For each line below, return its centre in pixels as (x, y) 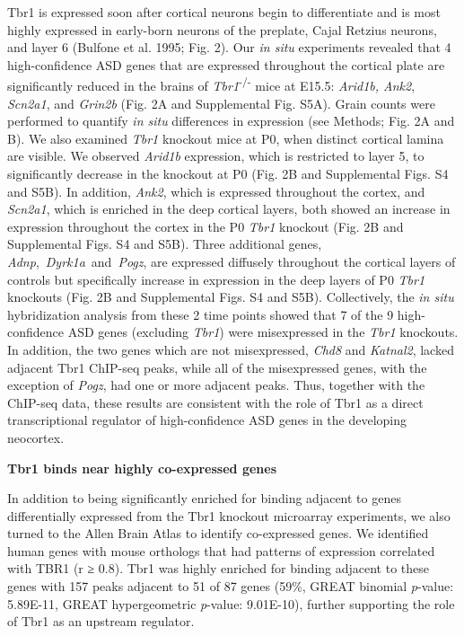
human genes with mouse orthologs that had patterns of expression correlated (221, 550)
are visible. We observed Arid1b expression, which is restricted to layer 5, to (216, 156)
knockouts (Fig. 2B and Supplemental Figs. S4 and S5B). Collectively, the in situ (231, 297)
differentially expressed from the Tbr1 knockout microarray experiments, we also (229, 515)
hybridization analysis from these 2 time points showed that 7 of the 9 (201, 314)
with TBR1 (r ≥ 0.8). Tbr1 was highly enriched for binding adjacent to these (219, 568)
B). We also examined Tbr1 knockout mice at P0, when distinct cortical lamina (226, 138)
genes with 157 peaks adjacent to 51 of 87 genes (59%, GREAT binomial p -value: (231, 586)
